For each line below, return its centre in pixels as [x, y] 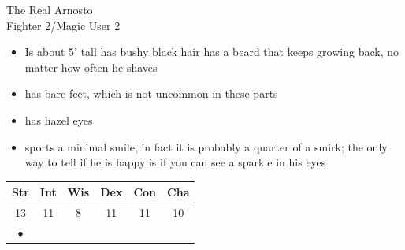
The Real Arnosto [50, 9]
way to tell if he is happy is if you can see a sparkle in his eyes [175, 162]
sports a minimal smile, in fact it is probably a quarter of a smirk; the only [206, 146]
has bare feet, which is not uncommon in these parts [151, 93]
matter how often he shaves [91, 67]
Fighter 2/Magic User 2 [63, 25]
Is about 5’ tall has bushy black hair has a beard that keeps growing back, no [212, 52]
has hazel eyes [59, 119]
